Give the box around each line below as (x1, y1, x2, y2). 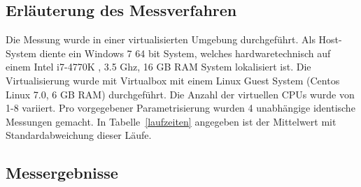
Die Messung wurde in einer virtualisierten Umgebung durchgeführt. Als (6, 32, 316, 47)
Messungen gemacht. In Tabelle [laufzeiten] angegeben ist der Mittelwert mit (6, 114, 337, 128)
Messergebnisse (6, 162, 118, 184)
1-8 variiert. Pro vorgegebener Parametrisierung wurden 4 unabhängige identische (6, 100, 355, 115)
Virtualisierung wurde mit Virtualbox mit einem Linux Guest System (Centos (6, 73, 340, 87)
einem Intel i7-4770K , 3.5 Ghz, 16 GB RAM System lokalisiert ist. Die (6, 59, 311, 74)
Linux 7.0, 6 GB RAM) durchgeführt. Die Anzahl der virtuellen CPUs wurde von (6, 87, 355, 101)
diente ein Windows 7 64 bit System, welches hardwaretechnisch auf (39, 45, 331, 60)
